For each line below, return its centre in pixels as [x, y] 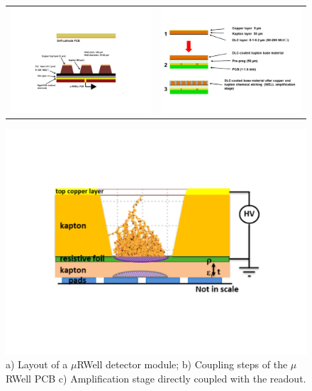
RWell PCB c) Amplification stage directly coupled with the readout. [156, 378]
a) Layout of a [37, 364]
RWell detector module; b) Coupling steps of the [182, 364]
